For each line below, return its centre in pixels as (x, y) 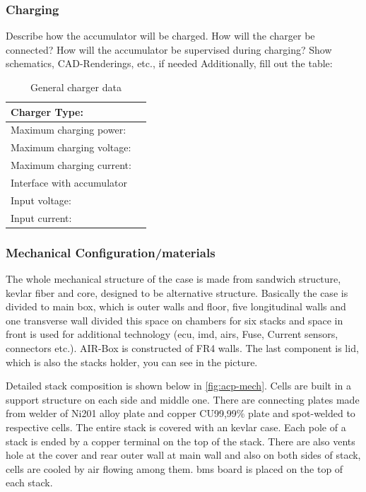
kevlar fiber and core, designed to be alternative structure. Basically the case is (177, 292)
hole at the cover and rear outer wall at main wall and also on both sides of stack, (183, 455)
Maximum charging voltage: (71, 147)
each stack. (29, 482)
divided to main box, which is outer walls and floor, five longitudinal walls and (176, 306)
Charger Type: (47, 111)
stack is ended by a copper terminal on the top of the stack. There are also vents (181, 441)
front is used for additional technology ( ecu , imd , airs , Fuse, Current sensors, (172, 334)
